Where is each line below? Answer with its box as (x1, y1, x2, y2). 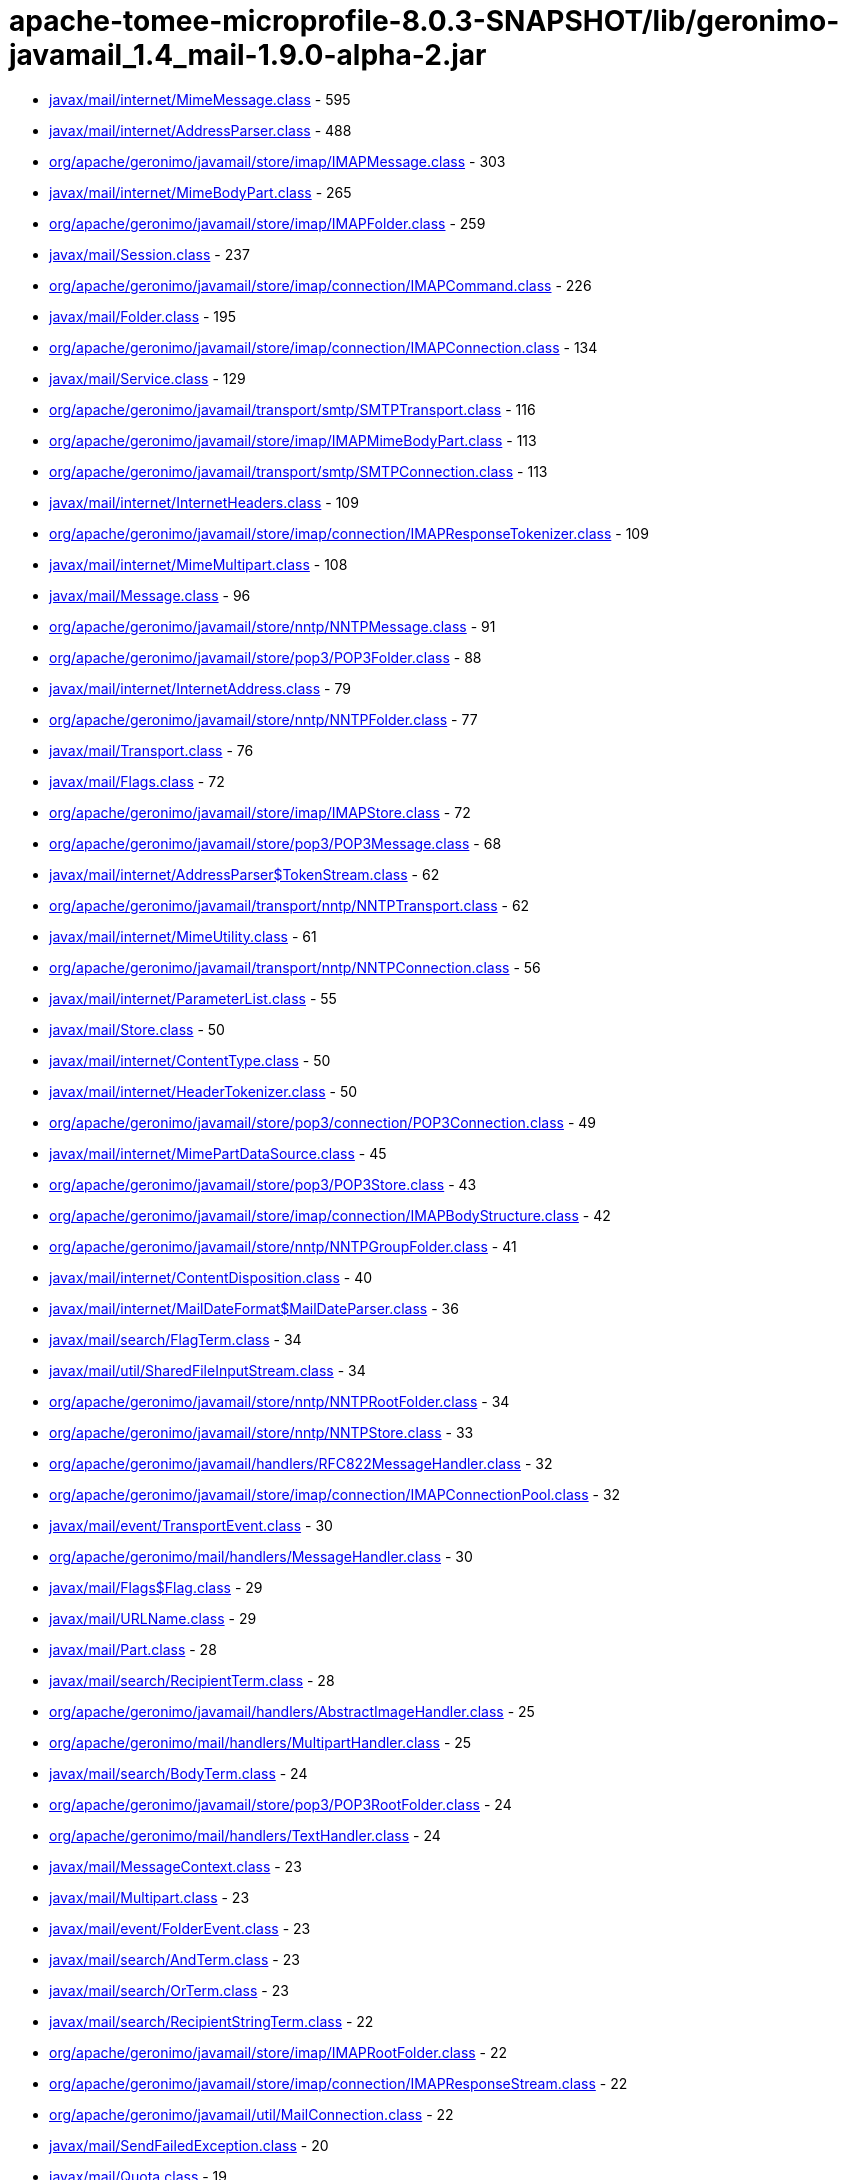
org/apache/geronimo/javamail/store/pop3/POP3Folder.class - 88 (49, 648, 482, 666)
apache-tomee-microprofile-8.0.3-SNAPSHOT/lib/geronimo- (9, 4, 840, 38)
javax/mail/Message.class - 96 (49, 586, 251, 604)
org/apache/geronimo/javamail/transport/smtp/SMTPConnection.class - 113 (49, 462, 548, 480)
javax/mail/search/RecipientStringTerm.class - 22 (49, 2012, 374, 2030)
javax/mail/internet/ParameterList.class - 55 (49, 989, 337, 1007)
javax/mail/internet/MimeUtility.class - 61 (49, 927, 317, 945)
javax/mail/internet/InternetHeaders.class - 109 (49, 493, 359, 511)
